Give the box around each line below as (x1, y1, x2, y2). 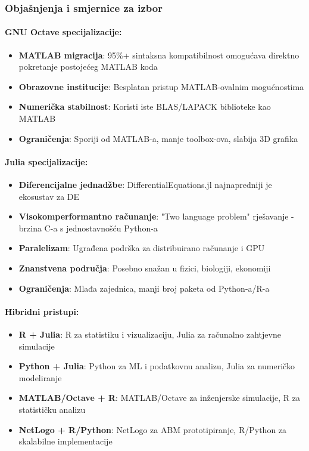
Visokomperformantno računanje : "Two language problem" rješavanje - (18, 210, 294, 223)
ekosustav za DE (18, 190, 80, 202)
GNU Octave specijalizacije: (5, 26, 122, 38)
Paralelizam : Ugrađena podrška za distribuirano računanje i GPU (18, 242, 265, 254)
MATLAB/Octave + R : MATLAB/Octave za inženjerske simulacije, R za (18, 391, 300, 404)
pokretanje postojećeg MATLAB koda (18, 60, 158, 73)
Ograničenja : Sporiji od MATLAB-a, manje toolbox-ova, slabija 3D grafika (18, 132, 298, 144)
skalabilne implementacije (18, 435, 113, 447)
